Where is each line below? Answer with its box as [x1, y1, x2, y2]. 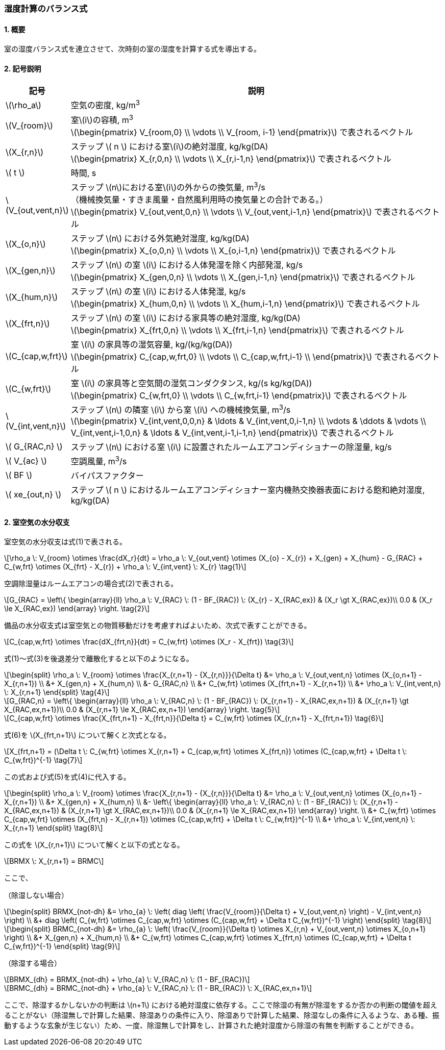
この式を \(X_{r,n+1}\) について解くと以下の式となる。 [4, 840, 184, 849]
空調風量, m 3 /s [70, 454, 127, 467]
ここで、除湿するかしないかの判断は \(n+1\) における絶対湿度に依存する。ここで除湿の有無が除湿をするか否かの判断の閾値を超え [4, 1001, 437, 1010]
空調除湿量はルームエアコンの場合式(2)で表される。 [4, 579, 178, 588]
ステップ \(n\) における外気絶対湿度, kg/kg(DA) [70, 233, 250, 244]
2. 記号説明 [4, 64, 41, 73]
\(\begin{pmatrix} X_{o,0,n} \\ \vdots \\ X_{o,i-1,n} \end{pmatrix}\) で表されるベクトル [70, 245, 396, 256]
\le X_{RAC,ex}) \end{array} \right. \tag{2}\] [4, 604, 150, 613]
